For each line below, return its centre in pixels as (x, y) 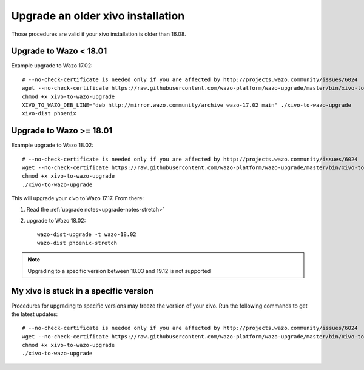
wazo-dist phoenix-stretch (77, 243)
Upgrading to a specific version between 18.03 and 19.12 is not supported (119, 271)
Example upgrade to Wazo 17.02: (52, 66)
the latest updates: (35, 314)
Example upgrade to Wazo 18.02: (52, 145)
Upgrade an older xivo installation (98, 16)
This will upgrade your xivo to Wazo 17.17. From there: (78, 198)
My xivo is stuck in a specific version (83, 291)
